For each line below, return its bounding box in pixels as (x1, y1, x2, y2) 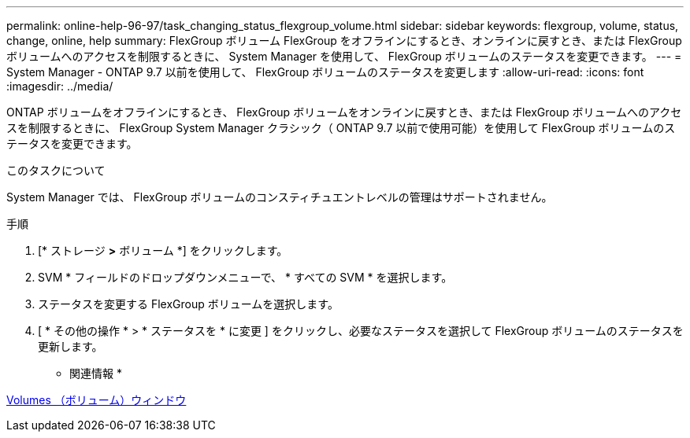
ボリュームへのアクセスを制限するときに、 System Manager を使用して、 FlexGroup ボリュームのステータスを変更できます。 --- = (6, 50, 682, 63)
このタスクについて (6, 164, 106, 177)
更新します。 (38, 340, 103, 353)
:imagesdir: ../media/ (6, 79, 113, 93)
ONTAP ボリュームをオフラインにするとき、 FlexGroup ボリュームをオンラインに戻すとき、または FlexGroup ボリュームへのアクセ (6, 105, 682, 119)
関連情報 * (69, 366, 122, 380)
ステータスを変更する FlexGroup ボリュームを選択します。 (38, 297, 339, 311)
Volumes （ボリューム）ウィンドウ (6, 393, 187, 407)
